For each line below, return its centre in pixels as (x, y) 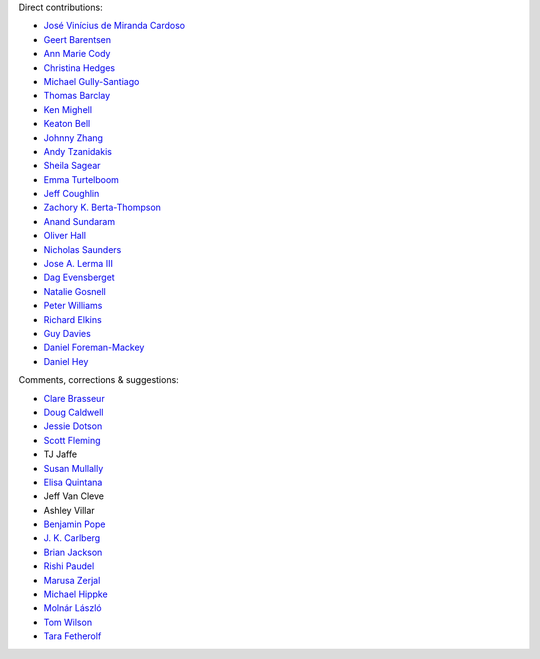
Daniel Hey (66, 361)
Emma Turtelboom (81, 179)
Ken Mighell (68, 109)
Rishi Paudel (69, 566)
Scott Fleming (72, 440)
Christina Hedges (79, 67)
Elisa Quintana (73, 482)
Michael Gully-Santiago (91, 81)
